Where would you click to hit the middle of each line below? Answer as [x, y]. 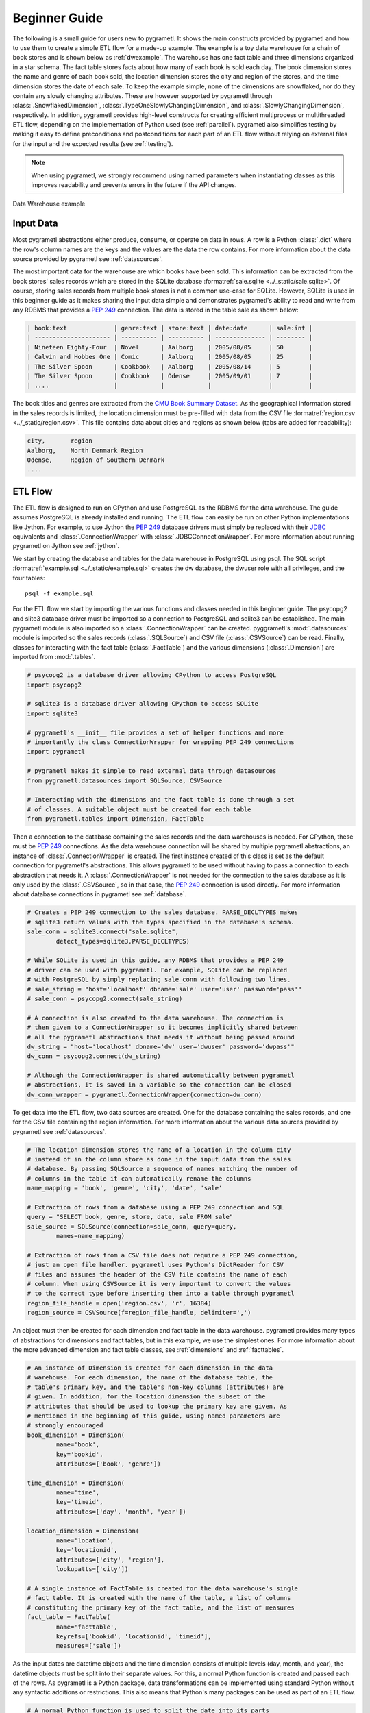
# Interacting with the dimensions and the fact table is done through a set [161, 800]
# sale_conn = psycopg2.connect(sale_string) [105, 998]
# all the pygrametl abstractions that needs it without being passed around [161, 1037]
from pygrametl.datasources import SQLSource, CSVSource [125, 780]
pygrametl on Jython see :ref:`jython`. [66, 546]
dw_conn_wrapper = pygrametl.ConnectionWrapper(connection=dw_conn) [145, 1094]
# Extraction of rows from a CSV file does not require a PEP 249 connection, [162, 1255]
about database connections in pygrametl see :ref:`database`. [100, 894]
